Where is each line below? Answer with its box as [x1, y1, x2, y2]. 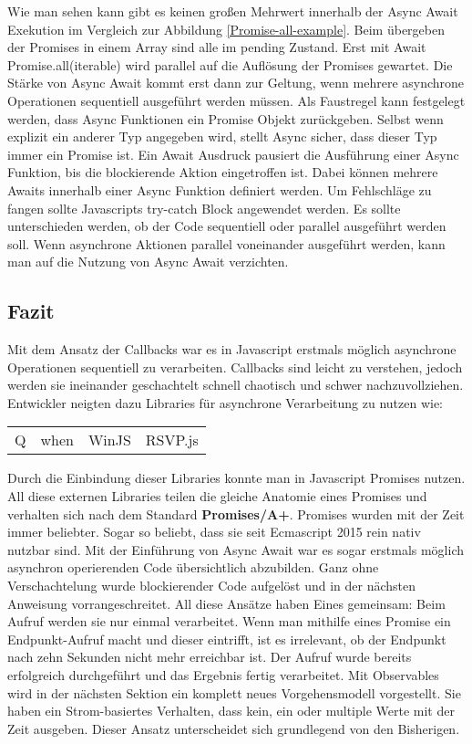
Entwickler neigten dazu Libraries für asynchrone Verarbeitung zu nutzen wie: [7, 393, 444, 412]
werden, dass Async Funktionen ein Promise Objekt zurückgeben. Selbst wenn [7, 109, 444, 128]
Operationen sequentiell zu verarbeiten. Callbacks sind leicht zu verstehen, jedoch [7, 357, 463, 376]
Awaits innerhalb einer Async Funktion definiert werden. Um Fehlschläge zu [7, 180, 432, 199]
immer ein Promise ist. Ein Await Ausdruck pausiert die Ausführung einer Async [7, 144, 459, 163]
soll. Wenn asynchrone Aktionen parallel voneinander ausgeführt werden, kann [7, 234, 446, 253]
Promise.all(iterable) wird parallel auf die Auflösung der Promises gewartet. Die [7, 55, 453, 74]
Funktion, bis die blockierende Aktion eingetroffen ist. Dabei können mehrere [7, 162, 438, 182]
